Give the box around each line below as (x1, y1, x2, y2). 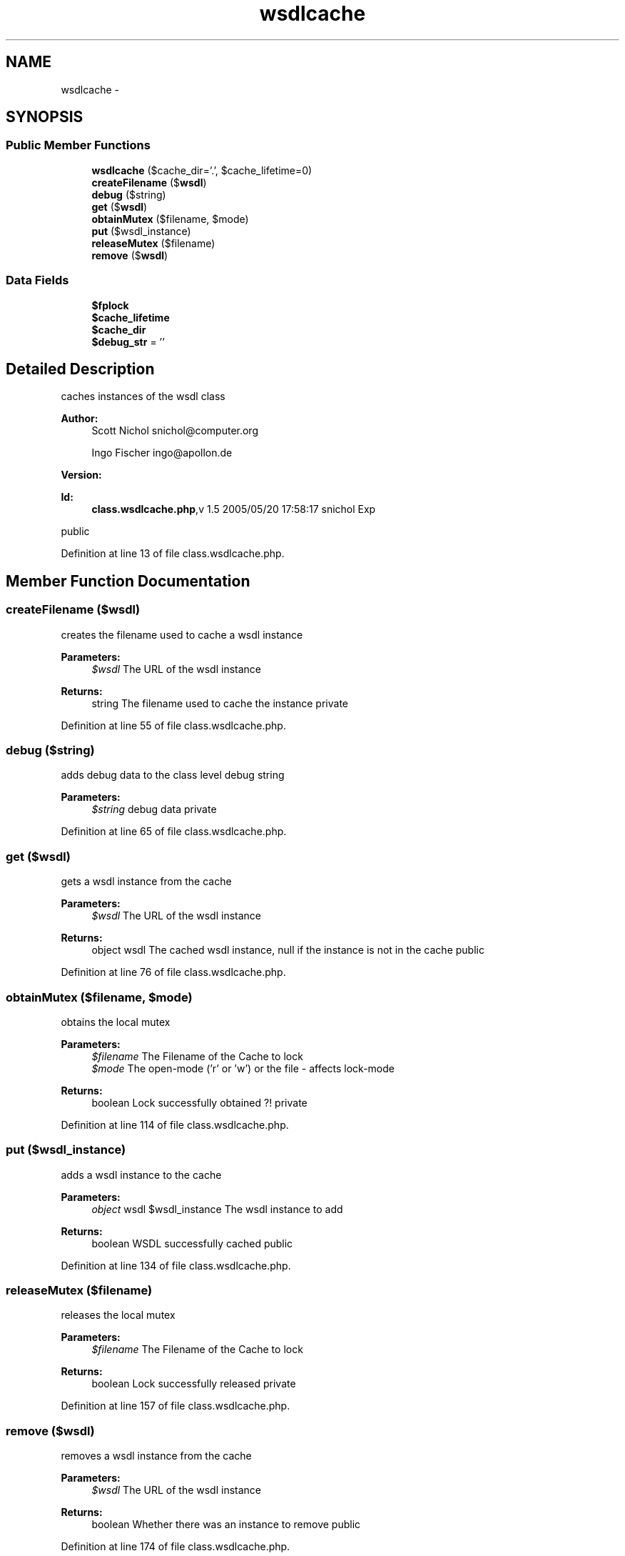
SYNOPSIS (6, 108, 83, 126)
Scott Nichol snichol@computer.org (91, 424, 258, 437)
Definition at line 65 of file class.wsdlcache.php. (61, 825, 287, 838)
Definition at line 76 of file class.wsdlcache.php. (61, 966, 286, 979)
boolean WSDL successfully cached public (91, 1237, 293, 1250)
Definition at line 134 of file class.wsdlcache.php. (61, 1259, 291, 1272)
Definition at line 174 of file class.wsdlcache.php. (61, 1540, 290, 1553)
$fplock (91, 299, 129, 311)
